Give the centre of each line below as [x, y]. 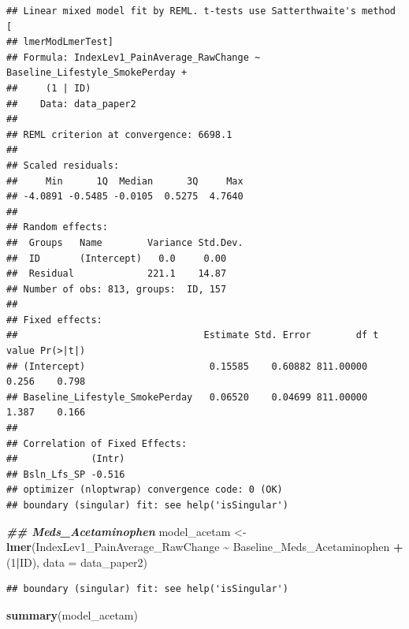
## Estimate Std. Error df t [193, 335]
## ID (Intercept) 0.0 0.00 [117, 258]
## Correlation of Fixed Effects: [97, 443]
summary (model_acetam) [72, 614]
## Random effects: [57, 227]
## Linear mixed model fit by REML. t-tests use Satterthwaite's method [201, 11]
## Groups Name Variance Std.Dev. [125, 242]
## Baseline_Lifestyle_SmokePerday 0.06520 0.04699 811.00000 [187, 397]
